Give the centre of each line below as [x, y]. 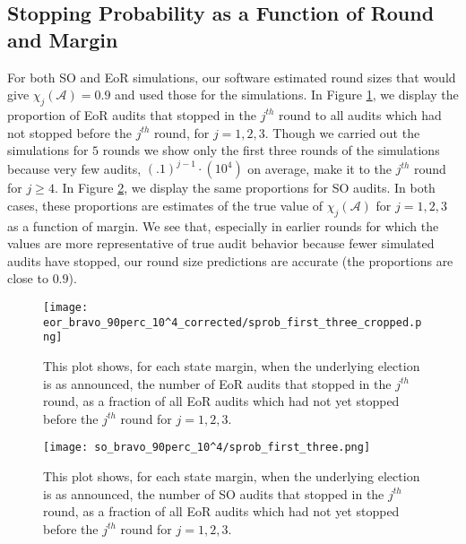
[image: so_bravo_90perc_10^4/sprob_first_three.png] [207, 448]
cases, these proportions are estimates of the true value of [165, 205]
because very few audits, [74, 168]
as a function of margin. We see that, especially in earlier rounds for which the [223, 225]
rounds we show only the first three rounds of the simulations [271, 150]
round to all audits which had [360, 114]
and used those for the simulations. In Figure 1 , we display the [287, 95]
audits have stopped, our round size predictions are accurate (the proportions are [230, 260]
